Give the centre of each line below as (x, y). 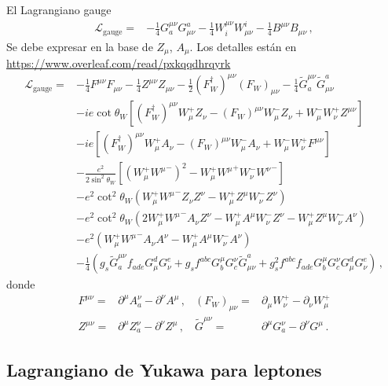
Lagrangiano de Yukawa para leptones (164, 369)
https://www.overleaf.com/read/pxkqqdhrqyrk (119, 63)
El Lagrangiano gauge (59, 9)
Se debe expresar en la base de (80, 46)
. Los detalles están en (243, 46)
